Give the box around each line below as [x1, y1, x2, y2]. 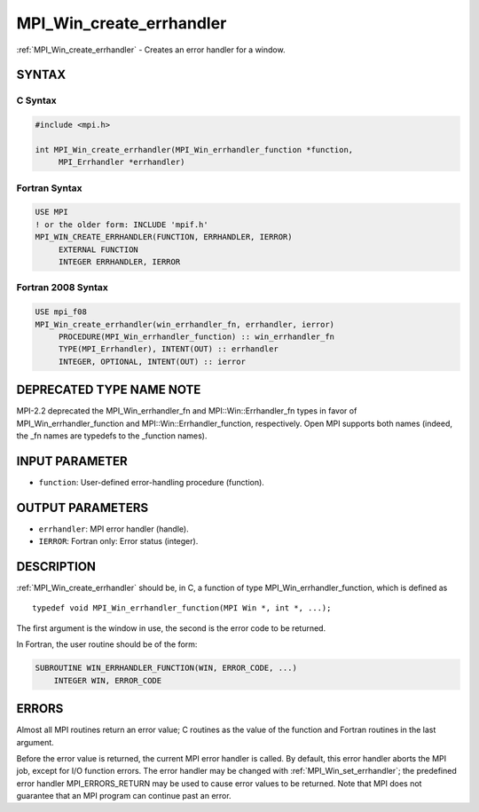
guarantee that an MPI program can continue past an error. [16, 791, 232, 801]
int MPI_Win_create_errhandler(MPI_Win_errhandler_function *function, [35, 145, 354, 154]
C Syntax [16, 94, 57, 106]
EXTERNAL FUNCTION [58, 244, 139, 255]
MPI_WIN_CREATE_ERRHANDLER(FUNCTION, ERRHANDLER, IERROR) [35, 232, 293, 242]
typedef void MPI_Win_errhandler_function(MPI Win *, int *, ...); [32, 603, 332, 613]
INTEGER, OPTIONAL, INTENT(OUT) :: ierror [58, 356, 246, 367]
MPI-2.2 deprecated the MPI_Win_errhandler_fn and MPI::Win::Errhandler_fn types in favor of [16, 406, 357, 416]
